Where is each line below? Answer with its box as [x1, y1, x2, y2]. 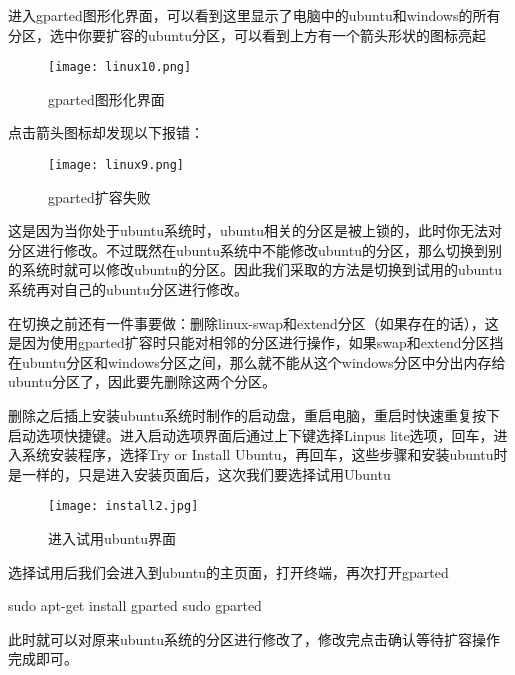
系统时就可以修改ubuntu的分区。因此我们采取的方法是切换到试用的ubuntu [21, 259, 502, 280]
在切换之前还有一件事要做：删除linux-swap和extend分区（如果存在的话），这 [8, 312, 499, 333]
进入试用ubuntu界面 [48, 528, 176, 549]
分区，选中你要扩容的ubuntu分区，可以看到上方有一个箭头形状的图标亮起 [8, 24, 486, 45]
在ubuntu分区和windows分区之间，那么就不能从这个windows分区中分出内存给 [8, 351, 506, 372]
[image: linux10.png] [48, 60, 192, 75]
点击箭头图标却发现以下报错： [8, 122, 204, 143]
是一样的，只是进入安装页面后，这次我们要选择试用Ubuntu [8, 463, 391, 484]
